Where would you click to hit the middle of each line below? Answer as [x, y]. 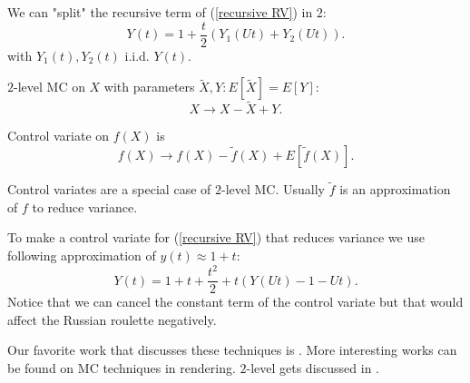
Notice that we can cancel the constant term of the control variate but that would [235, 302]
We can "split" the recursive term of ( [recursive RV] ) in [160, 12]
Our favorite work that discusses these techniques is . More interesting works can [232, 350]
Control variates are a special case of [109, 189]
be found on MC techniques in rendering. [122, 368]
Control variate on [59, 136]
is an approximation [395, 189]
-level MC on [49, 87]
